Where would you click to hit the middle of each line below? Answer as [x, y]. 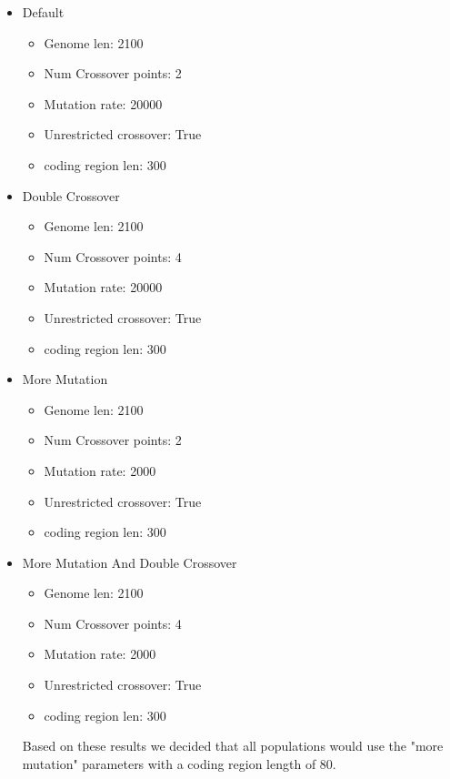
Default [43, 12]
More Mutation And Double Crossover [130, 562]
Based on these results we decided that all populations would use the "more [233, 746]
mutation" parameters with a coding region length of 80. [179, 763]
